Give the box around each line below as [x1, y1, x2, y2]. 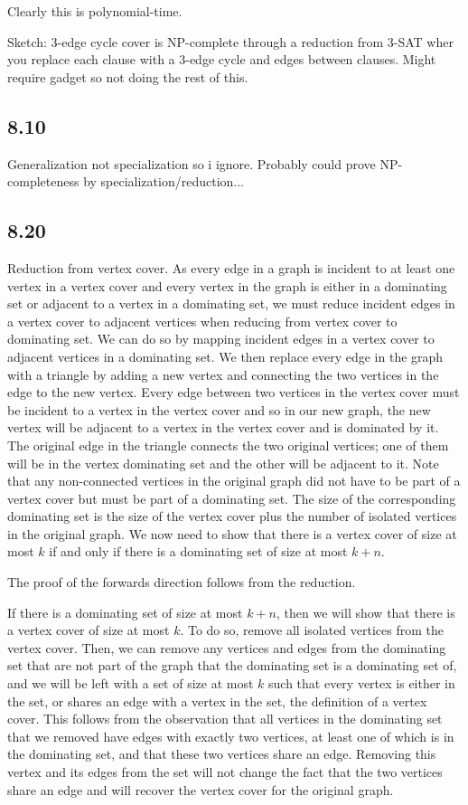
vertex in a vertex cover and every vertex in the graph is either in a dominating [7, 276, 447, 295]
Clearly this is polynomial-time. [7, 2, 183, 20]
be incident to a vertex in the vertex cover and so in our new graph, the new [7, 400, 431, 419]
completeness [7, 172, 80, 191]
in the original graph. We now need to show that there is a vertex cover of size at [7, 524, 457, 543]
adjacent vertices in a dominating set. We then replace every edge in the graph [7, 346, 444, 365]
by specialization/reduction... [83, 172, 244, 191]
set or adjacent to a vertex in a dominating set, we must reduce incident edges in [7, 294, 455, 313]
